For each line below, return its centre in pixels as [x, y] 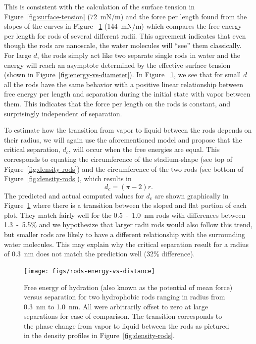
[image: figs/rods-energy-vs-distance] [89, 271]
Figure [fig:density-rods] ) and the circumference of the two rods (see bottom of [124, 169]
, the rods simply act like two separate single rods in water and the [139, 55]
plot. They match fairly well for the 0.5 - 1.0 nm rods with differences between [125, 215]
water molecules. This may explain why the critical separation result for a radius [127, 244]
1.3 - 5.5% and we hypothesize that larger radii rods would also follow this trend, [128, 224]
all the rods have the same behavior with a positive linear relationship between [124, 84]
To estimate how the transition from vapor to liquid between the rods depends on [128, 130]
